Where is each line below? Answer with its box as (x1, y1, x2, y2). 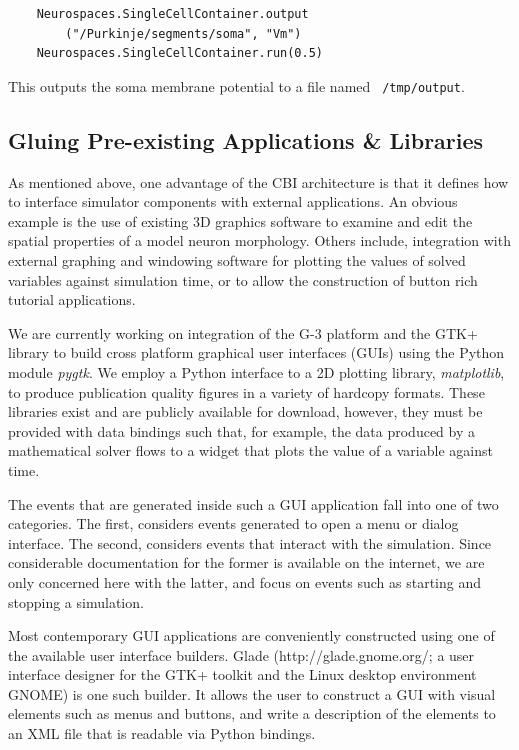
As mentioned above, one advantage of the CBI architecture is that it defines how (8, 171, 509, 192)
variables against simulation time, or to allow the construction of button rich (8, 269, 478, 290)
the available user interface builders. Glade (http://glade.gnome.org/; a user (8, 644, 475, 665)
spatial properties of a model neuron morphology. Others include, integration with (8, 230, 511, 251)
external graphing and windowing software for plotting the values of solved (8, 250, 466, 271)
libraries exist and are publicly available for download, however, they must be (8, 401, 483, 422)
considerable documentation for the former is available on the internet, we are (8, 552, 485, 573)
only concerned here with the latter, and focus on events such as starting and (8, 571, 482, 592)
